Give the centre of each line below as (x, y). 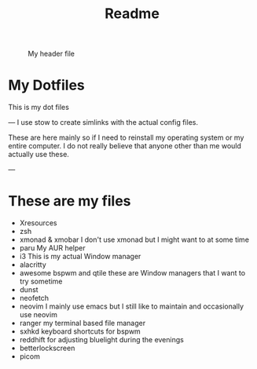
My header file (51, 54)
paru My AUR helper (52, 248)
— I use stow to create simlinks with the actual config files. (103, 122)
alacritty (33, 265)
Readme (132, 14)
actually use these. (39, 155)
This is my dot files (39, 108)
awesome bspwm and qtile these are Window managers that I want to (132, 273)
